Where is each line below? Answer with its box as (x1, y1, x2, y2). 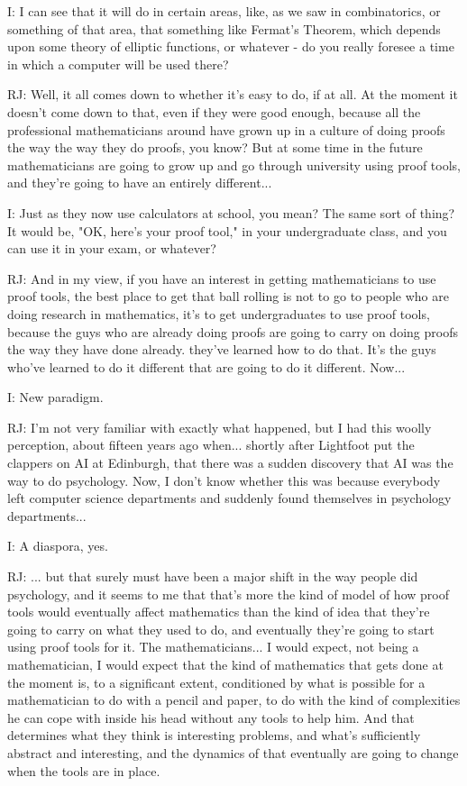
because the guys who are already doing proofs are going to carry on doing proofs (7, 322, 458, 341)
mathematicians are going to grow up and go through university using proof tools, (7, 155, 461, 174)
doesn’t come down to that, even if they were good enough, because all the (7, 102, 421, 121)
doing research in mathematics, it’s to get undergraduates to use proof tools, (7, 304, 430, 323)
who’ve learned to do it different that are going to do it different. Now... (7, 357, 406, 376)
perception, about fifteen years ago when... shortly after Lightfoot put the (7, 435, 415, 454)
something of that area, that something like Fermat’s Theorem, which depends (7, 19, 441, 38)
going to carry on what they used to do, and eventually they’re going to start (7, 619, 435, 638)
